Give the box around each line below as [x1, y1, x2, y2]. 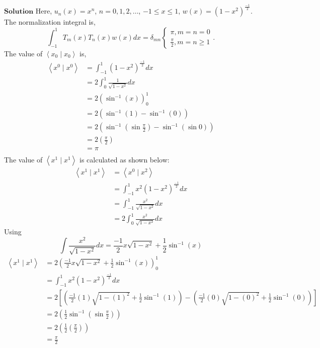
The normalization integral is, [4, 17, 96, 27]
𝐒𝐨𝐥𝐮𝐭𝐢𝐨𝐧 [4, 8, 34, 16]
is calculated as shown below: [79, 154, 170, 165]
